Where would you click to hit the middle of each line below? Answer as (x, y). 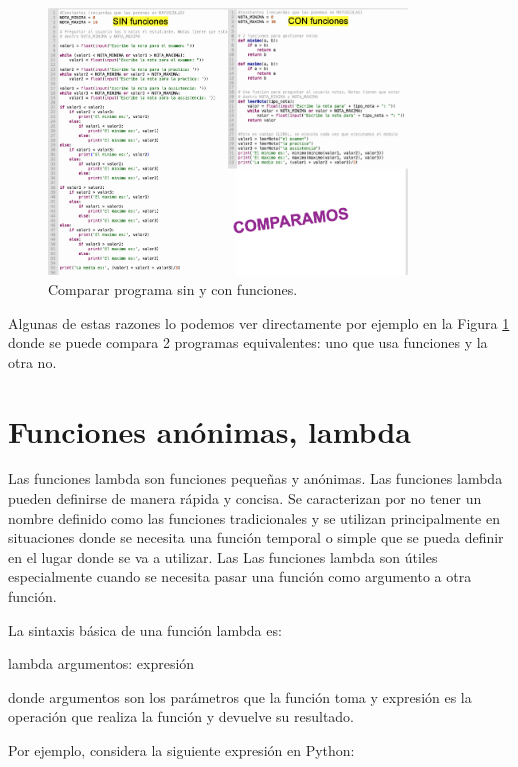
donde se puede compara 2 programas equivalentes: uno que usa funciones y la (248, 342)
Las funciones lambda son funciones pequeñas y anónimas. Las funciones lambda (255, 478)
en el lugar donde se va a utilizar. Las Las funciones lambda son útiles (223, 556)
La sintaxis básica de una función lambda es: (145, 629)
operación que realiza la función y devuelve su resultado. (181, 716)
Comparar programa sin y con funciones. (173, 288)
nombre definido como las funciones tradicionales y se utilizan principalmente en (254, 517)
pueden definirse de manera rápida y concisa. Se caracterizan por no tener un (245, 498)
